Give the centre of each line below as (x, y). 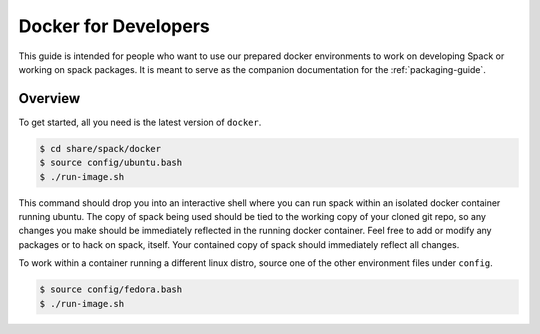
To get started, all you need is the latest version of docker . (140, 122)
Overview (49, 98)
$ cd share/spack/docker (100, 148)
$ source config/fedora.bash (111, 289)
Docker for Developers (114, 26)
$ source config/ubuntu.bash (111, 163)
